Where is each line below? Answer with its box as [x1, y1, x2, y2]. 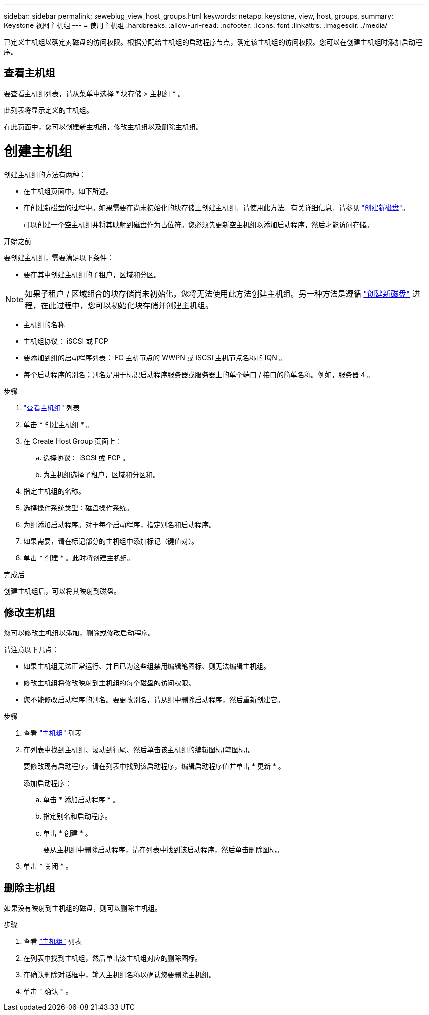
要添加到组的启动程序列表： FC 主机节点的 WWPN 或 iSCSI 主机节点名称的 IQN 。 [24, 354, 286, 362]
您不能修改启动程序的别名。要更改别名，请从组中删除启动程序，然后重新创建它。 [24, 695, 284, 704]
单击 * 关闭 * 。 [24, 862, 72, 871]
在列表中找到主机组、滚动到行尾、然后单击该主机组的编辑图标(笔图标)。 [24, 745, 255, 754]
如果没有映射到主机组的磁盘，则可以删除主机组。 [4, 904, 162, 913]
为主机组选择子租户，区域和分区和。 [43, 470, 160, 479]
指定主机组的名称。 [24, 487, 85, 496]
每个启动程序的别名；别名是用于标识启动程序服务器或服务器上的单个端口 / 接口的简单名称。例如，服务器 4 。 [24, 370, 374, 379]
